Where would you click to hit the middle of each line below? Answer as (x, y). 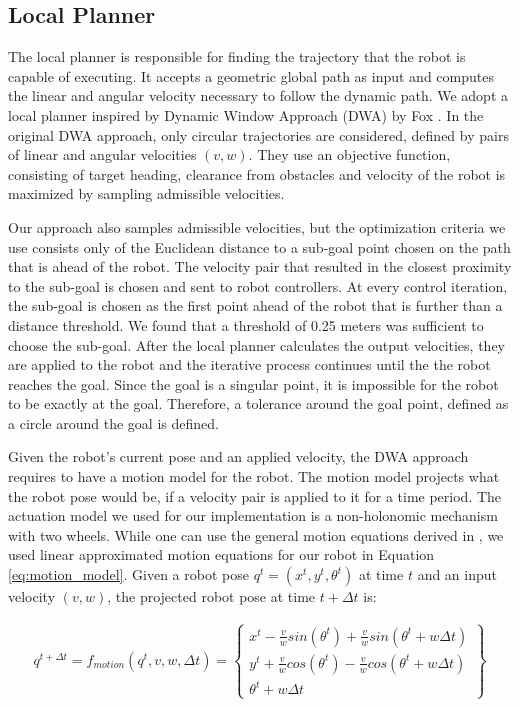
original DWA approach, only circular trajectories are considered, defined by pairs (258, 134)
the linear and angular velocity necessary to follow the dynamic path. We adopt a (258, 95)
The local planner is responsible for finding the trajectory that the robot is (237, 56)
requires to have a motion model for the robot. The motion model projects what (254, 476)
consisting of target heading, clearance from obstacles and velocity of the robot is (257, 173)
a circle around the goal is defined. (113, 422)
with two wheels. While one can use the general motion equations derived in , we (256, 534)
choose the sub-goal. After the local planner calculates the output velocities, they (256, 344)
